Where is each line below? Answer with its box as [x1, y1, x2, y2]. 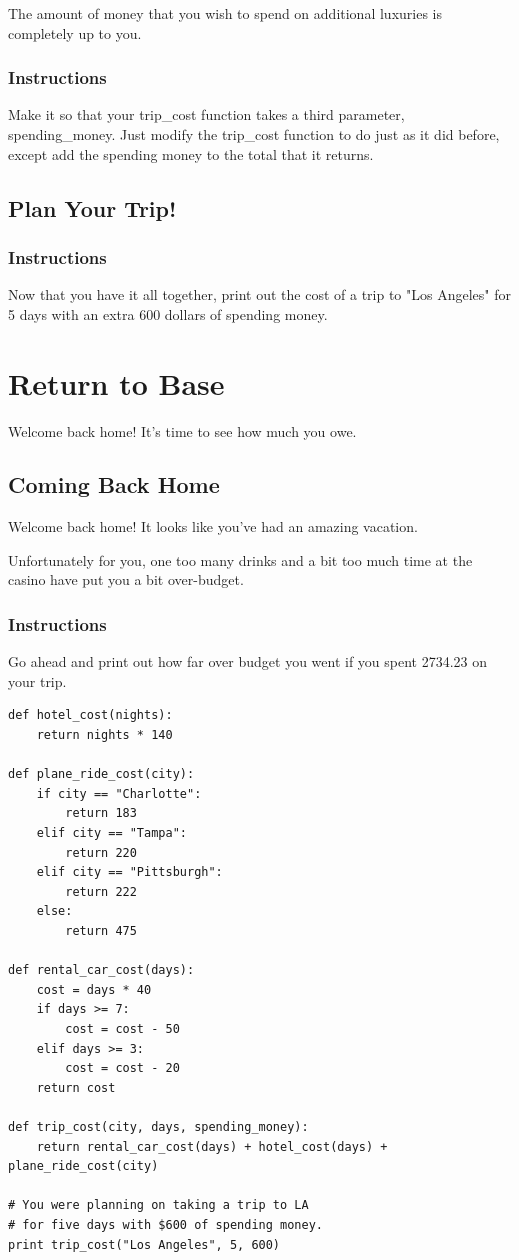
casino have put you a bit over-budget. [8, 569, 244, 590]
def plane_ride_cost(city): [8, 767, 195, 782]
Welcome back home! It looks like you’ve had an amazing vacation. [8, 516, 418, 537]
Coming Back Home [8, 469, 220, 500]
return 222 [65, 884, 137, 899]
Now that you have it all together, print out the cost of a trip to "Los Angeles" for [8, 284, 511, 305]
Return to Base [8, 362, 225, 403]
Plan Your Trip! [8, 192, 177, 223]
